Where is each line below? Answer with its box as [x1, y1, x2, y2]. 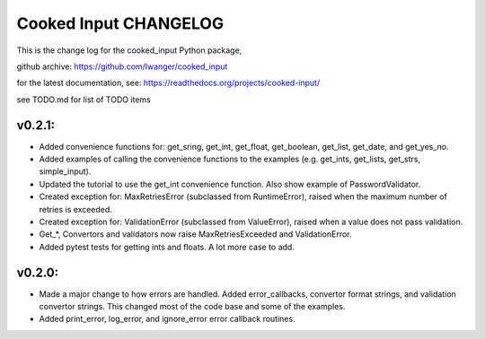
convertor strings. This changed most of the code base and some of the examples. [39, 301, 346, 312]
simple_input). [39, 166, 92, 177]
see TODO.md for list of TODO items [16, 94, 152, 105]
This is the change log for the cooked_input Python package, [16, 45, 242, 56]
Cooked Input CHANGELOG [16, 13, 225, 33]
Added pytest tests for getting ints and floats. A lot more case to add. [39, 241, 295, 252]
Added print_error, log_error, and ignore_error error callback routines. [39, 314, 295, 325]
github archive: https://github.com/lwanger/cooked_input [16, 61, 228, 72]
